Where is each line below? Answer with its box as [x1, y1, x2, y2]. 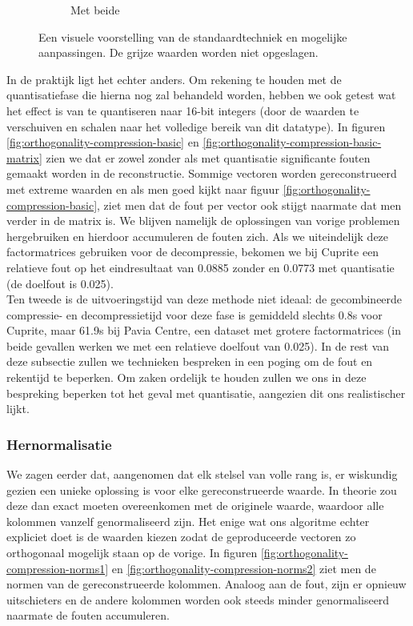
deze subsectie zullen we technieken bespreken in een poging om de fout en [6, 353, 373, 370]
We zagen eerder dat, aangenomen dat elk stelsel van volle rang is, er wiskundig [6, 466, 398, 483]
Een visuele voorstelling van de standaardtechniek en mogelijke [38, 28, 347, 45]
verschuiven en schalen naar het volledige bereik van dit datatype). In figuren [6, 118, 386, 134]
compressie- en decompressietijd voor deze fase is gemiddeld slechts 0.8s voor [6, 306, 383, 323]
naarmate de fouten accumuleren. [6, 607, 170, 624]
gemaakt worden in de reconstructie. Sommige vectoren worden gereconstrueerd [6, 165, 397, 182]
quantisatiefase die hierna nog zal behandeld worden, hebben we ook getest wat [6, 86, 396, 103]
